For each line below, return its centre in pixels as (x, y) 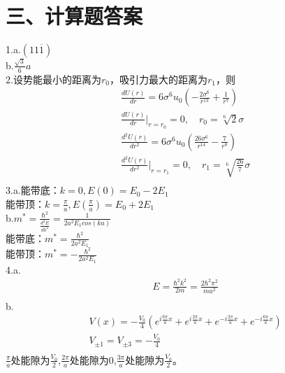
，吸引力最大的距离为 (158, 79)
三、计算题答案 (74, 16)
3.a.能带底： (33, 190)
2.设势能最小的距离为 (53, 79)
